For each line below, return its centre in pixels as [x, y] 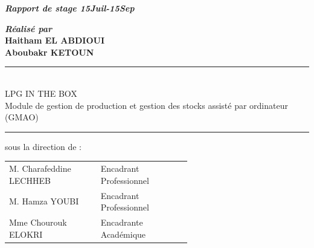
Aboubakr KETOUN [50, 52]
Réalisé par [29, 28]
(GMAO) [22, 117]
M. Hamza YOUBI [44, 201]
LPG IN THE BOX [41, 93]
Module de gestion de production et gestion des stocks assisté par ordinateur [146, 105]
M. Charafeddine [40, 168]
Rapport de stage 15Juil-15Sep [70, 8]
